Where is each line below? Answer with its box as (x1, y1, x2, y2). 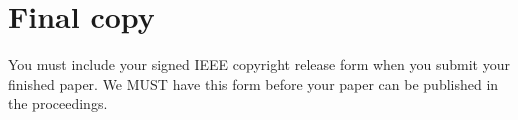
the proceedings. (8, 93, 108, 114)
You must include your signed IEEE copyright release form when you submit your (8, 54, 510, 75)
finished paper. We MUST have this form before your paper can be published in (8, 73, 499, 94)
